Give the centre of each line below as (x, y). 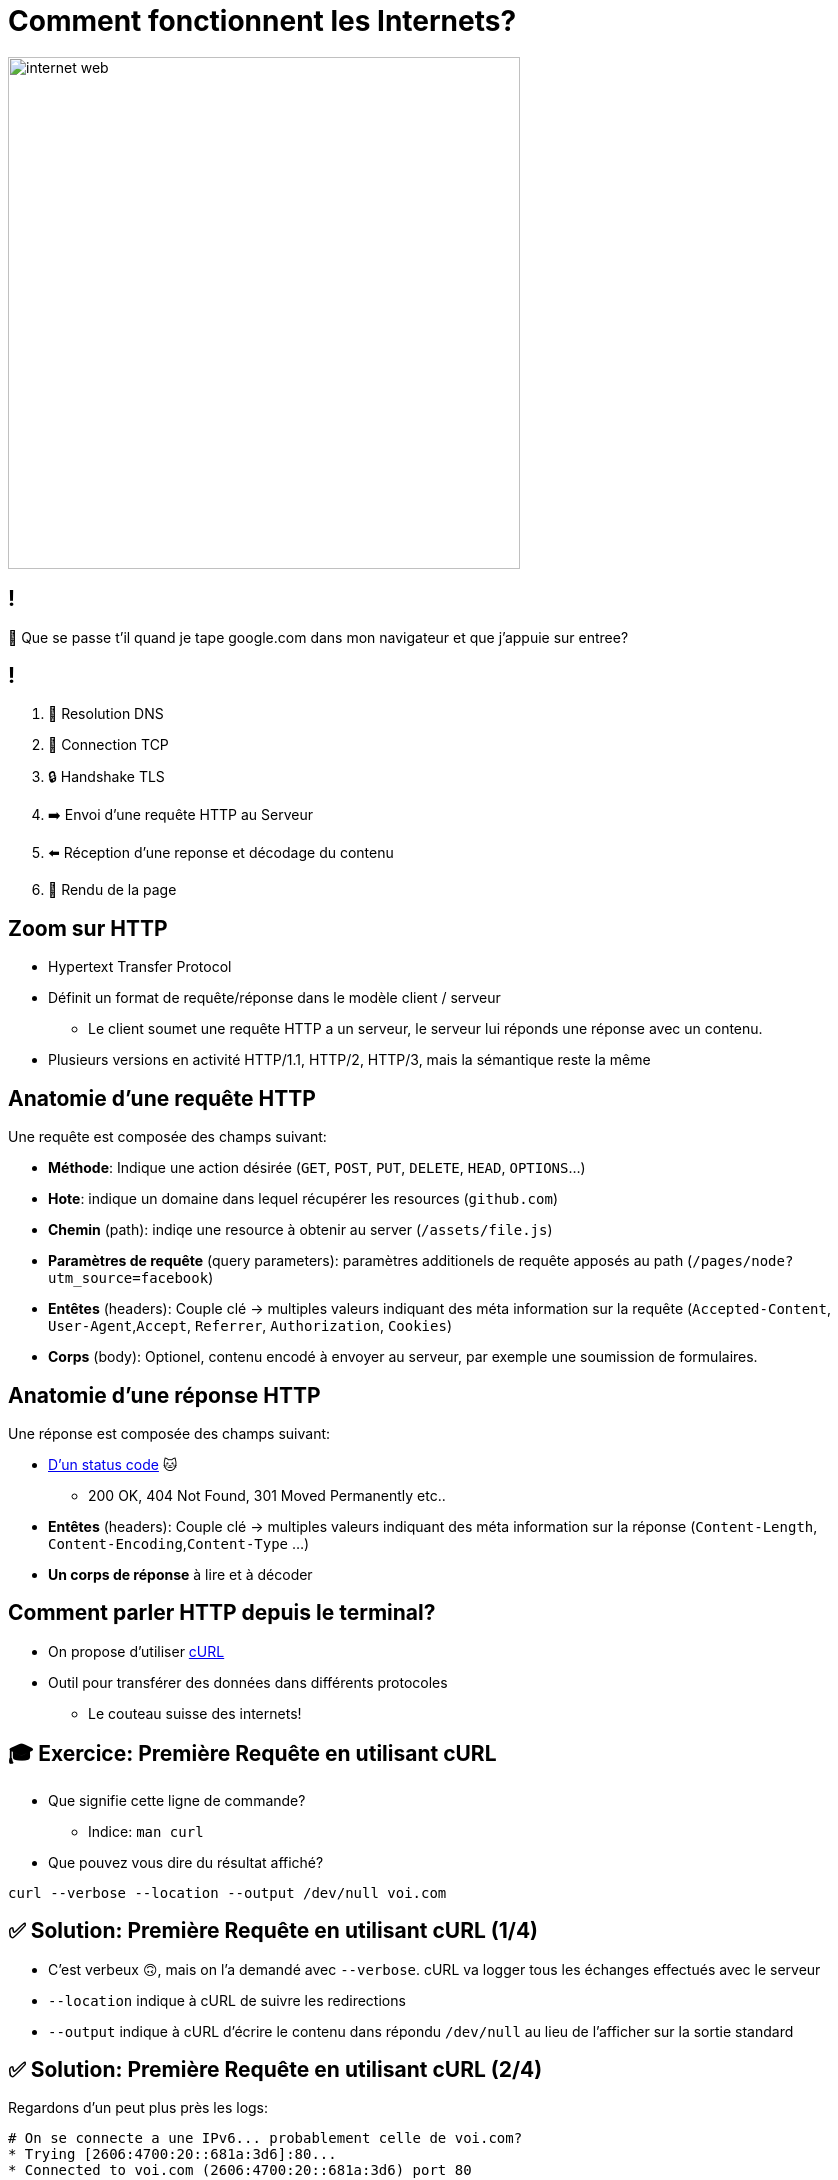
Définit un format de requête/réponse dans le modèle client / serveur (274, 998)
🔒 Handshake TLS (106, 777)
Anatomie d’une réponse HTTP (164, 1395)
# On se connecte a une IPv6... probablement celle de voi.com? (265, 2138)
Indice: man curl (146, 1831)
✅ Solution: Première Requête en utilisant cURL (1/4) (273, 1931)
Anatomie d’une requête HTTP (162, 1098)
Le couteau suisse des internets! (195, 1713)
